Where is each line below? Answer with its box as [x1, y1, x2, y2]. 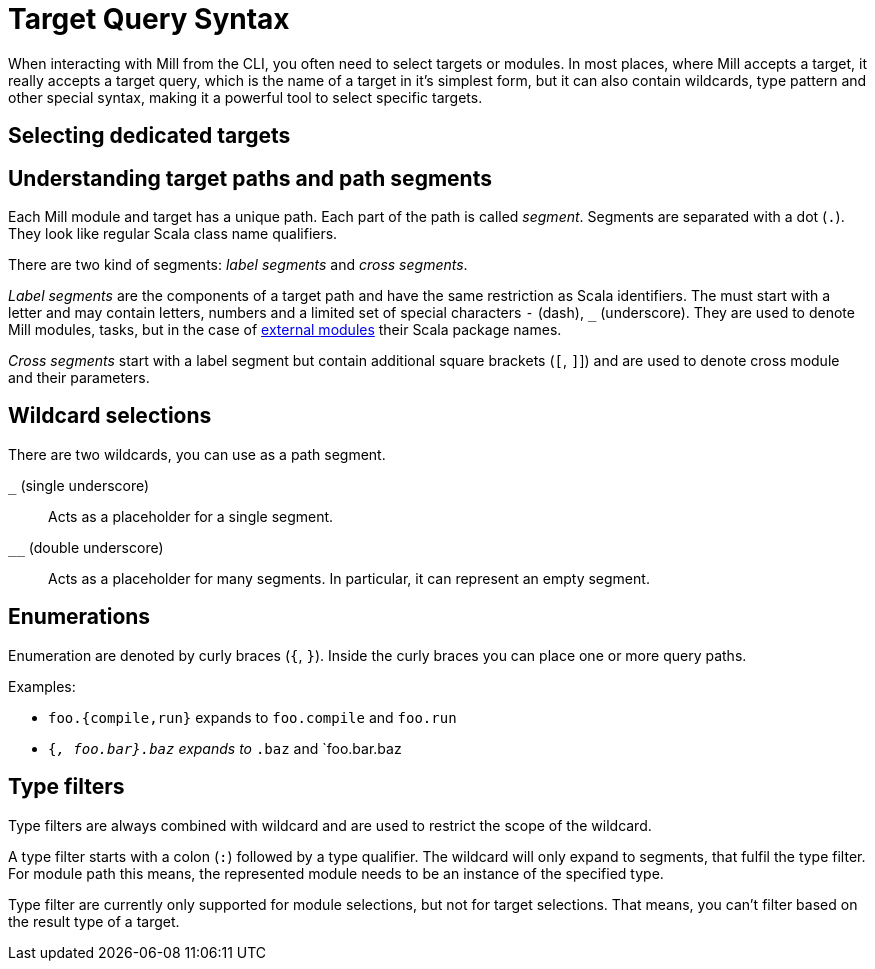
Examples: [8, 677, 76, 695]
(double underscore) [28, 538, 164, 556]
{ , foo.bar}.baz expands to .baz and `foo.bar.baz [48, 739, 402, 757]
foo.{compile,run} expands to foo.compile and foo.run [48, 708, 457, 726]
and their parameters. [8, 369, 150, 387]
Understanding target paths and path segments [8, 165, 492, 191]
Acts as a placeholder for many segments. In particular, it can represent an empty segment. [48, 569, 650, 587]
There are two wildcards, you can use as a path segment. [8, 445, 386, 463]
